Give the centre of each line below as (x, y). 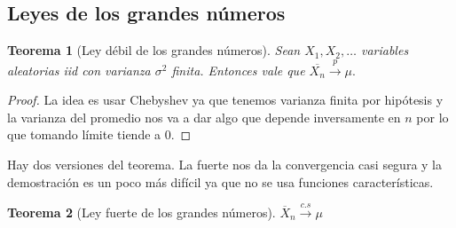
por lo (432, 117)
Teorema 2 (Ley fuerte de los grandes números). (142, 212)
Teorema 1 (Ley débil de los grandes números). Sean (154, 50)
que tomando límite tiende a (84, 134)
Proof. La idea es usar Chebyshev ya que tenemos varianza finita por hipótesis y (225, 100)
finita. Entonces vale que (238, 70)
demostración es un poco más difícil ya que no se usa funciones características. (220, 181)
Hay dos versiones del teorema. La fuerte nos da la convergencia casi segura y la (224, 164)
